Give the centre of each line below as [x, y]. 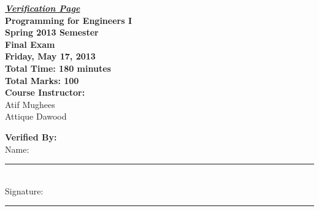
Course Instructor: [45, 92]
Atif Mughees [30, 104]
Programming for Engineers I [69, 20]
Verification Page [43, 8]
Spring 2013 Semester [52, 32]
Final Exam [30, 44]
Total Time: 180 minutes [58, 68]
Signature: [24, 190]
